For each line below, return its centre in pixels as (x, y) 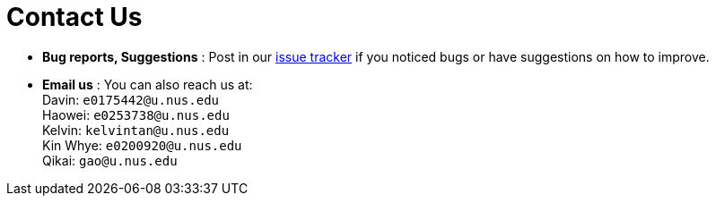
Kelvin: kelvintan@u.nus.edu (136, 130)
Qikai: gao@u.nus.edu (110, 160)
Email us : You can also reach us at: (148, 84)
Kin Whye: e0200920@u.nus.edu (142, 145)
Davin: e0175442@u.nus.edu (131, 99)
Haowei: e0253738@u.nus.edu (136, 114)
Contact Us (74, 17)
